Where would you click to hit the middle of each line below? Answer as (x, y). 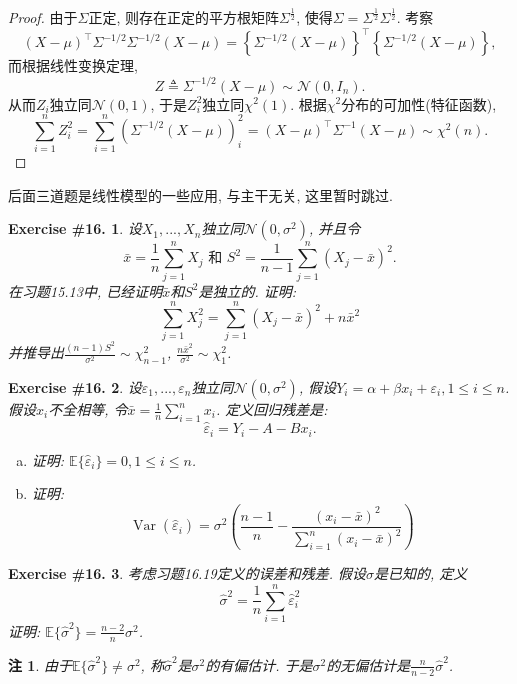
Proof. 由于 (43, 17)
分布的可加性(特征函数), (419, 103)
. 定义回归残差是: (271, 409)
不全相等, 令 (88, 409)
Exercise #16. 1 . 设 (75, 228)
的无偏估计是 (368, 664)
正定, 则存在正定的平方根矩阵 (184, 17)
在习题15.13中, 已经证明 (85, 290)
